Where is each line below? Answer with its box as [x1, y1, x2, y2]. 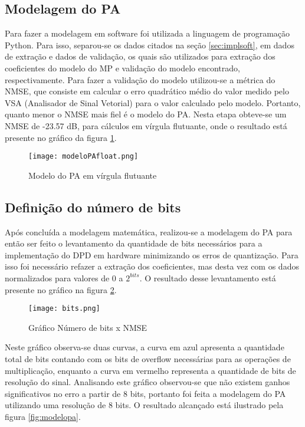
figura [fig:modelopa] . [5, 410, 81, 422]
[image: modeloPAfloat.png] [28, 152, 139, 161]
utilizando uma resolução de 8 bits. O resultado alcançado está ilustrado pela [5, 399, 284, 411]
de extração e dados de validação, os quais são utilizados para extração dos [5, 50, 276, 63]
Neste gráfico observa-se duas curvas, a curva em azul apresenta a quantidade [5, 341, 284, 353]
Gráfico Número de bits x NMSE [28, 321, 147, 333]
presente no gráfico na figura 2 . [5, 283, 117, 295]
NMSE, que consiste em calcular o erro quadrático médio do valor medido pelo [5, 85, 289, 97]
